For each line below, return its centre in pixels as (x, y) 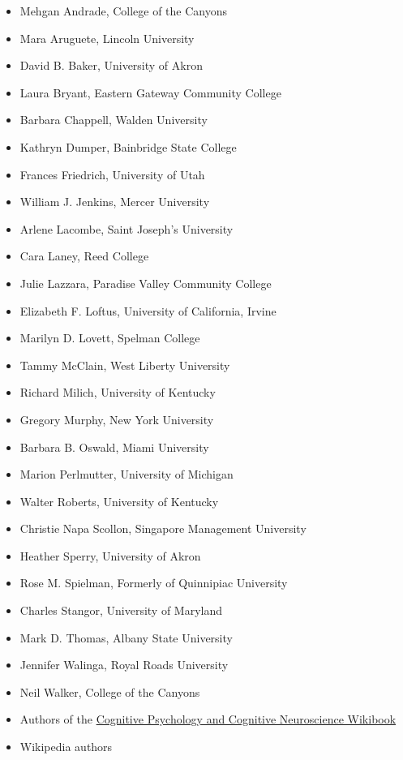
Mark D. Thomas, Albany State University (126, 637)
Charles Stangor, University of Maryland (121, 610)
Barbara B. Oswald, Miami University (114, 447)
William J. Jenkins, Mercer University (115, 202)
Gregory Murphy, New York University (117, 419)
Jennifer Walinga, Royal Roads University (124, 665)
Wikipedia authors (66, 747)
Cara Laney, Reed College (84, 256)
